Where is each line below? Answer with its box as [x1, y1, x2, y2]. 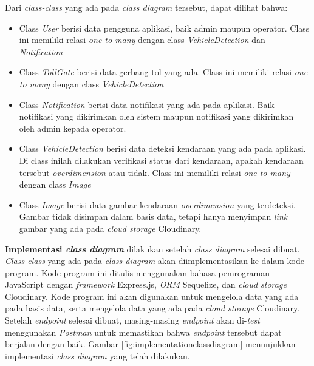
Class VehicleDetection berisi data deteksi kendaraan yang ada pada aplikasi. [19, 142, 306, 155]
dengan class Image [19, 178, 91, 191]
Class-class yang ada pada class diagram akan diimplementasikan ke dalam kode [5, 254, 305, 267]
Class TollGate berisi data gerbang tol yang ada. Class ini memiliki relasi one [19, 66, 308, 78]
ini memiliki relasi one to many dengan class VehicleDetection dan [19, 33, 265, 46]
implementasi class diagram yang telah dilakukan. [5, 349, 190, 362]
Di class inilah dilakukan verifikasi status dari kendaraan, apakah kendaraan [19, 154, 304, 166]
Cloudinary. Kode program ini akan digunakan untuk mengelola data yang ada [5, 290, 299, 302]
